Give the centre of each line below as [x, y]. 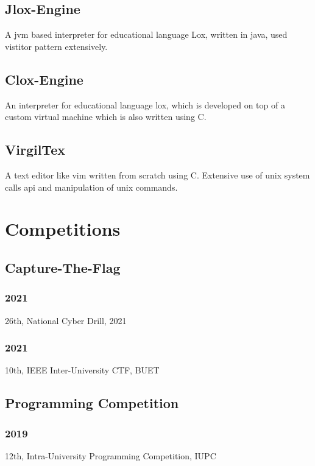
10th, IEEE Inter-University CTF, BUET [82, 370]
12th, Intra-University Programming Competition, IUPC [111, 455]
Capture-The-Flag [63, 267]
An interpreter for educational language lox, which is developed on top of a [145, 104]
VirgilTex [35, 150]
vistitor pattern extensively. [56, 46]
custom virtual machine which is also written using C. [106, 117]
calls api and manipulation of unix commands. [91, 187]
